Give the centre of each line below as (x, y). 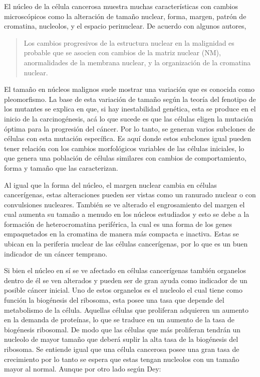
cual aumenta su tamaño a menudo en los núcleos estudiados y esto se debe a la (127, 214)
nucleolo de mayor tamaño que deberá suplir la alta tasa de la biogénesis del (121, 339)
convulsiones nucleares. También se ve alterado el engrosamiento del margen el (124, 204)
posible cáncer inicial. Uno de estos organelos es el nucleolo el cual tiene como (123, 290)
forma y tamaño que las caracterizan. (61, 167)
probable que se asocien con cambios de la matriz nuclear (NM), (122, 52)
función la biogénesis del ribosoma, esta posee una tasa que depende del (114, 300)
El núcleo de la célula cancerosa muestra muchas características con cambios (121, 6)
